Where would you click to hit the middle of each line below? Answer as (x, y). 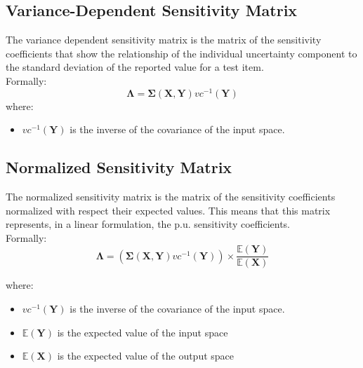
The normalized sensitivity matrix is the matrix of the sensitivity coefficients (171, 197)
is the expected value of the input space (143, 332)
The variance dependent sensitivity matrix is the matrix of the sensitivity (164, 40)
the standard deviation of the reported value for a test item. (135, 67)
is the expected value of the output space (146, 356)
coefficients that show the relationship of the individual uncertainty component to (181, 53)
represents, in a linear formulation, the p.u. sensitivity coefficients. (148, 224)
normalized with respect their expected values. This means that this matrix (168, 210)
